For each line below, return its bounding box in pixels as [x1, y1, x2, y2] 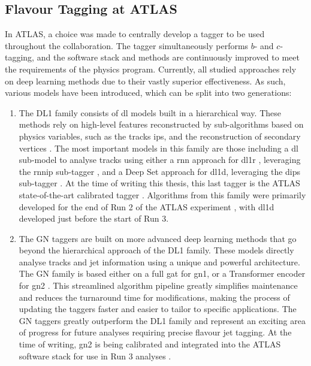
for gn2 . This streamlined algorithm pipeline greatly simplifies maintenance [19, 279, 298, 292]
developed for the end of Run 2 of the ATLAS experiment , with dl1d [19, 200, 274, 213]
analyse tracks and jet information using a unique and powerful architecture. [19, 255, 300, 268]
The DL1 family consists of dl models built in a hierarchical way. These [19, 106, 281, 119]
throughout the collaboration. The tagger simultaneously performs [5, 39, 249, 52]
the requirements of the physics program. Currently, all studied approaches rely [5, 62, 297, 75]
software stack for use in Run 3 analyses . [19, 349, 171, 362]
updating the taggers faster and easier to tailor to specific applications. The [19, 303, 297, 315]
